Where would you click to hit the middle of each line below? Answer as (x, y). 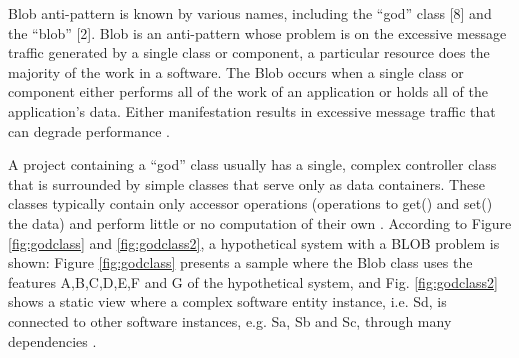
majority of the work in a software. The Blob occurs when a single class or (236, 71)
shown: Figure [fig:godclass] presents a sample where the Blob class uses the (240, 262)
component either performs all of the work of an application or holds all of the (248, 91)
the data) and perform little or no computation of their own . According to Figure (260, 222)
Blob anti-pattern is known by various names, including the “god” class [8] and (250, 13)
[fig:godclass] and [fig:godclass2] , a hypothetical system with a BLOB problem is (254, 242)
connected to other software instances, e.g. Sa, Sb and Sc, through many (230, 320)
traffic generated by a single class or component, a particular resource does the (249, 52)
